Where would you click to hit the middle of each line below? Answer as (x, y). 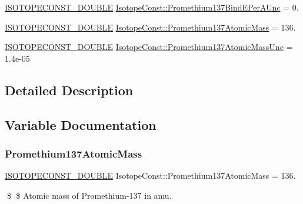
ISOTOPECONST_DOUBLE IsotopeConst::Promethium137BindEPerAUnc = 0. (152, 7)
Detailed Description (69, 90)
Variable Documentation (81, 124)
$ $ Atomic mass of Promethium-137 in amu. (89, 195)
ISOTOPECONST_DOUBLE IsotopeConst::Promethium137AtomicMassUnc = (149, 47)
